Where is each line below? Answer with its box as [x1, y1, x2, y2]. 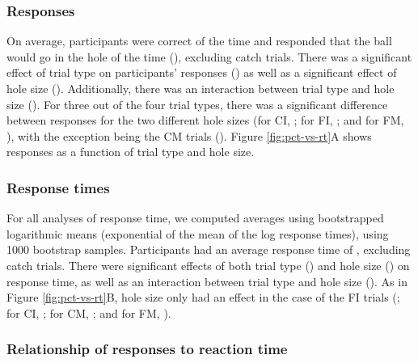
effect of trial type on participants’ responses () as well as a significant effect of [6, 64, 397, 81]
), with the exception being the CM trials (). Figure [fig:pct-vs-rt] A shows [6, 127, 372, 144]
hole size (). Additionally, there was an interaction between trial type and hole [6, 80, 395, 96]
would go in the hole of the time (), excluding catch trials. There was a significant [6, 48, 412, 65]
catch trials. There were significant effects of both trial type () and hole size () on [6, 256, 410, 273]
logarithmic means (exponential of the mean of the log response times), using [6, 225, 389, 242]
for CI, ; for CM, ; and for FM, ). [6, 304, 171, 321]
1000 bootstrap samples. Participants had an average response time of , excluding [6, 241, 411, 258]
